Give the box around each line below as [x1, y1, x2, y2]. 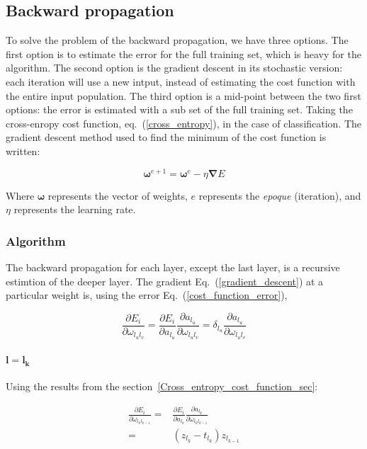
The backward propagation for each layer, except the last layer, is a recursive [6, 260, 340, 275]
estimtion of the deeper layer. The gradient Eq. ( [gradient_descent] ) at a [6, 273, 324, 288]
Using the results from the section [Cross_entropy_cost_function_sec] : [6, 379, 318, 394]
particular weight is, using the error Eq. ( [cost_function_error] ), [6, 288, 288, 302]
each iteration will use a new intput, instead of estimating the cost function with [6, 74, 356, 89]
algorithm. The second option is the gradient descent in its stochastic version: [6, 60, 343, 75]
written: [6, 143, 40, 158]
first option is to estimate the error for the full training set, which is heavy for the [6, 46, 361, 61]
